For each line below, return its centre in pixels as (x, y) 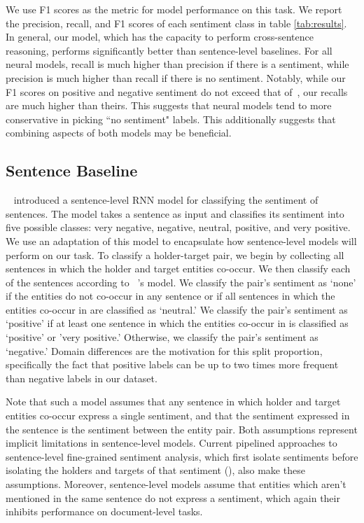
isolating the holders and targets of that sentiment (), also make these (155, 470)
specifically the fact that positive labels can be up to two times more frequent (172, 364)
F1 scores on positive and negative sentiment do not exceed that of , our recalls (177, 91)
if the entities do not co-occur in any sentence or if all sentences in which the (170, 296)
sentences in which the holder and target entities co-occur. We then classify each (178, 269)
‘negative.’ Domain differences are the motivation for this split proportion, (164, 350)
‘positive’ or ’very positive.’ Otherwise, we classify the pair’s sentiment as (162, 337)
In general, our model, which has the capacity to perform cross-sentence (160, 37)
